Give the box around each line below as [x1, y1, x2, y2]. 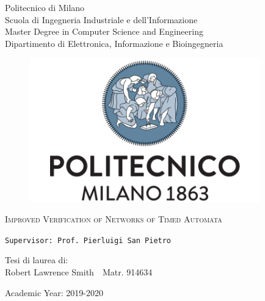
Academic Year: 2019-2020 [5, 286, 104, 299]
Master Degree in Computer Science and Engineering [5, 25, 203, 38]
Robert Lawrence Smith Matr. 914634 [5, 266, 153, 278]
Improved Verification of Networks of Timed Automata [5, 213, 222, 225]
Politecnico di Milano [5, 1, 85, 13]
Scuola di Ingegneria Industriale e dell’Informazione [5, 13, 198, 26]
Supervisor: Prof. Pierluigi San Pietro [5, 236, 172, 245]
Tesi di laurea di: [5, 253, 68, 266]
